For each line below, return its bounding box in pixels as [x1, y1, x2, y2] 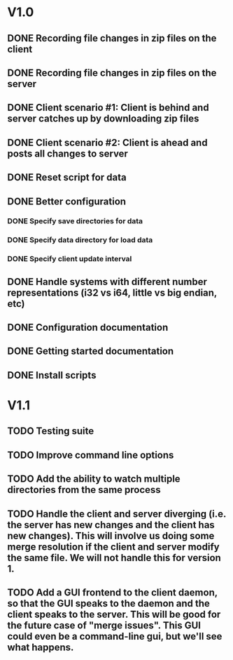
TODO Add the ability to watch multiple [7, 473, 181, 485]
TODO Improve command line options [7, 449, 174, 461]
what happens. [7, 642, 74, 653]
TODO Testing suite [7, 425, 94, 437]
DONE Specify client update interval [7, 254, 132, 264]
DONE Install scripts [7, 369, 97, 381]
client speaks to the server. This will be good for [7, 609, 221, 620]
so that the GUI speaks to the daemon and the [7, 598, 210, 609]
